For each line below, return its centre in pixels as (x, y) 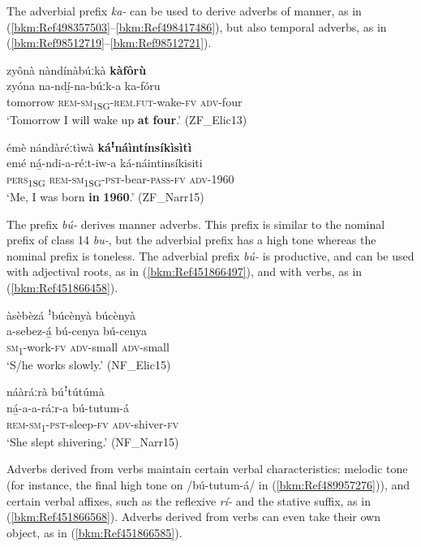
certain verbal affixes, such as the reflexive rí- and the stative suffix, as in (189, 500)
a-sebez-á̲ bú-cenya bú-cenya (77, 331)
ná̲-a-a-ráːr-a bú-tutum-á (68, 408)
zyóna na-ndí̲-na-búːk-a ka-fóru (84, 86)
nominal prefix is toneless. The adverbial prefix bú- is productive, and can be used (210, 255)
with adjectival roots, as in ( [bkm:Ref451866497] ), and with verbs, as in (185, 271)
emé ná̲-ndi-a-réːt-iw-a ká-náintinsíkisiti (105, 163)
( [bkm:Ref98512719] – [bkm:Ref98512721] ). (109, 43)
